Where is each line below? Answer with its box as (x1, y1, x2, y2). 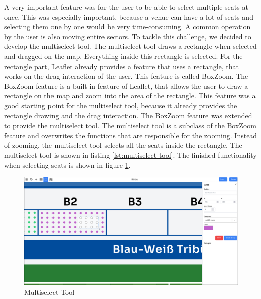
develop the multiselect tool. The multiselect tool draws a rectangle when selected (4, 41, 257, 51)
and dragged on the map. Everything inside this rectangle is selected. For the (4, 50, 243, 61)
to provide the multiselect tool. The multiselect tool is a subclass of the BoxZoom (4, 120, 256, 131)
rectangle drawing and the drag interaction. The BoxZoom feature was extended (4, 110, 252, 121)
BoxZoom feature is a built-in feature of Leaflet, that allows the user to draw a (4, 80, 248, 91)
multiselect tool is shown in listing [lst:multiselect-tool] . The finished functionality (4, 149, 257, 160)
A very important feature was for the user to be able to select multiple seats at (4, 2, 248, 12)
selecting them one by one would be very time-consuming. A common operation (4, 21, 251, 32)
